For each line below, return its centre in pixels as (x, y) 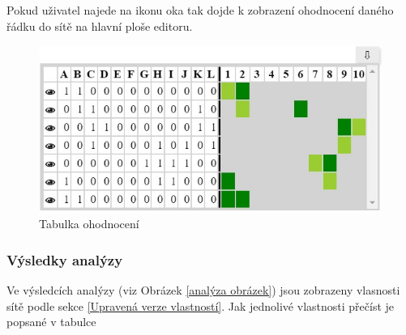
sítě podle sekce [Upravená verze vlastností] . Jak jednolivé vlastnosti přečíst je (201, 305)
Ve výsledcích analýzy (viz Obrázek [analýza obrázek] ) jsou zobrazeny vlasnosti (203, 290)
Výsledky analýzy (65, 259)
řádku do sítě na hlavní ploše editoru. (100, 25)
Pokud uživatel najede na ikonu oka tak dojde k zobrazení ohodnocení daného (200, 10)
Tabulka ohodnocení (89, 224)
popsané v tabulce (51, 322)
